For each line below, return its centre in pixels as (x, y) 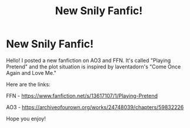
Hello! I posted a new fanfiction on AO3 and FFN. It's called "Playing (89, 60)
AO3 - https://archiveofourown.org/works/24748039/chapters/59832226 (95, 107)
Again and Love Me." (31, 73)
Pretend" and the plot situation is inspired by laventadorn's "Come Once (94, 67)
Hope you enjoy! (26, 119)
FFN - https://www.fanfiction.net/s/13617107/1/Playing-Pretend (82, 96)
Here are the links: (28, 84)
